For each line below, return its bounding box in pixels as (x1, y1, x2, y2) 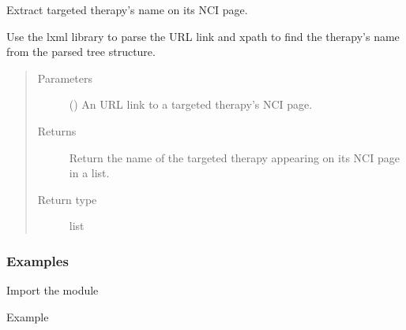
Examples (6, 250, 69, 270)
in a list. (69, 165, 110, 181)
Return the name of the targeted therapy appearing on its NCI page (69, 149, 400, 165)
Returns (37, 122, 77, 139)
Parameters (37, 69, 92, 86)
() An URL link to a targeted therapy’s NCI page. (69, 96, 313, 113)
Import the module (6, 282, 99, 298)
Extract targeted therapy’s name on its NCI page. (6, 2, 248, 17)
